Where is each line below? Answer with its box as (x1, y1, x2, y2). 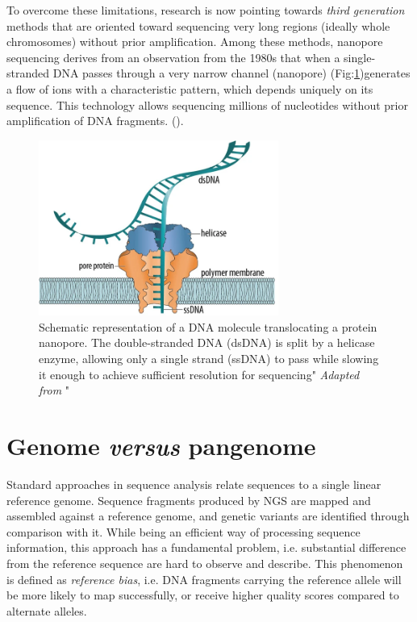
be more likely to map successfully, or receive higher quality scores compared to (6, 587, 399, 603)
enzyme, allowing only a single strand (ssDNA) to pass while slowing (39, 350, 379, 367)
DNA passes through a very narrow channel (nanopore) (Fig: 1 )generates (52, 65, 411, 81)
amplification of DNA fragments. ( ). (6, 112, 184, 129)
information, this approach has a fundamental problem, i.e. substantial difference (6, 539, 407, 556)
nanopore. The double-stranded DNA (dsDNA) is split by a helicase (39, 334, 375, 351)
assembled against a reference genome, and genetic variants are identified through (6, 507, 410, 524)
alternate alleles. (6, 602, 87, 619)
